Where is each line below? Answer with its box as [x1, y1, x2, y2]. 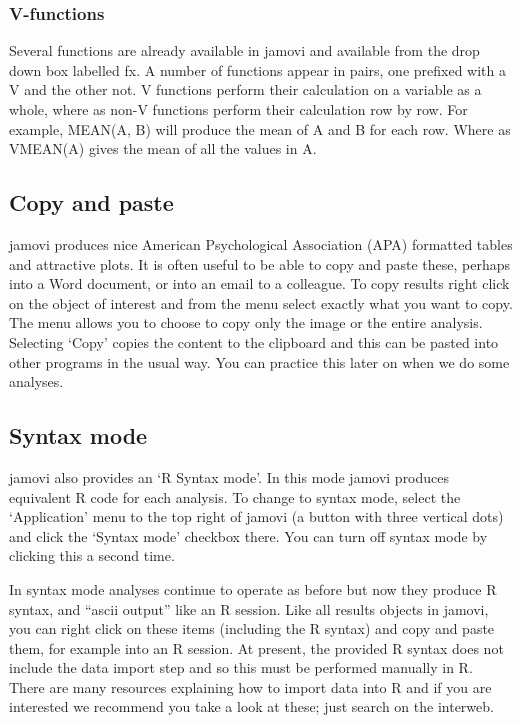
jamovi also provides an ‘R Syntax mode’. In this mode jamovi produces [9, 466, 450, 487]
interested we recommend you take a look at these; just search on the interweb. [9, 696, 494, 717]
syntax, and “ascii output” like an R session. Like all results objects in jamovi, [9, 598, 489, 619]
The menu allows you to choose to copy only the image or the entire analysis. [9, 312, 483, 333]
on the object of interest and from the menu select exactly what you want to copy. [9, 292, 513, 313]
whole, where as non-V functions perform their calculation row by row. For [9, 99, 468, 119]
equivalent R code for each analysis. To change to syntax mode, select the [9, 486, 461, 507]
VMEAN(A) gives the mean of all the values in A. [9, 138, 317, 159]
